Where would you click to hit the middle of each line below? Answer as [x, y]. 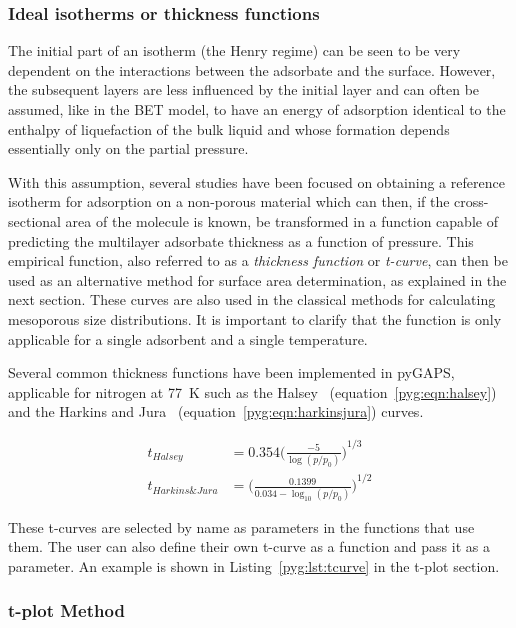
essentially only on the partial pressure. [128, 148]
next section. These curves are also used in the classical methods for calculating [252, 299]
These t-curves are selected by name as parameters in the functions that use [241, 526]
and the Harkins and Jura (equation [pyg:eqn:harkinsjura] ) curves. [216, 411]
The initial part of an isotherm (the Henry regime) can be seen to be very [234, 50]
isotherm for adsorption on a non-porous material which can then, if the [229, 201]
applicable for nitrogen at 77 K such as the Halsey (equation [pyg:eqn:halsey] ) [252, 391]
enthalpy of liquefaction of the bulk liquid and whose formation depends [229, 128]
